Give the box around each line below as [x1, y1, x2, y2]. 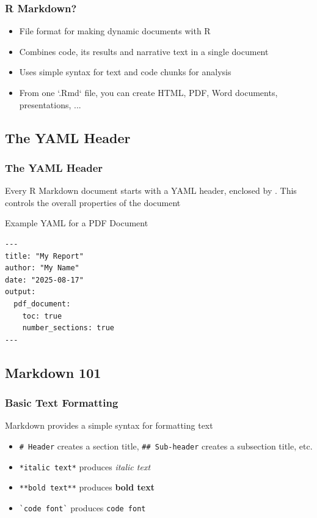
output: [5, 287, 36, 297]
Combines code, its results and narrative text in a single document [19, 45, 269, 57]
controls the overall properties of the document [5, 196, 181, 209]
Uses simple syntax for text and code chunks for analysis [19, 65, 231, 78]
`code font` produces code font [19, 501, 146, 514]
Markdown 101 [5, 363, 101, 382]
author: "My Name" [5, 264, 79, 273]
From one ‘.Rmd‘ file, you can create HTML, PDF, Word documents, [19, 86, 278, 98]
